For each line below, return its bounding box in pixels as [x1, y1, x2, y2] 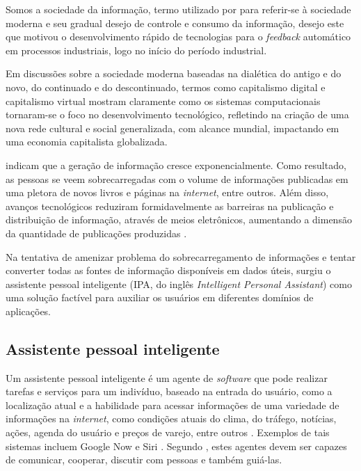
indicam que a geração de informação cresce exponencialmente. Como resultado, [6, 157, 346, 172]
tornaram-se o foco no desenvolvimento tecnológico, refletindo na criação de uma [6, 107, 349, 122]
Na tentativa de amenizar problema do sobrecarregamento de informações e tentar [6, 249, 356, 264]
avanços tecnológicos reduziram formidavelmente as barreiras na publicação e [6, 198, 334, 213]
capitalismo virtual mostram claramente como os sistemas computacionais [6, 93, 321, 108]
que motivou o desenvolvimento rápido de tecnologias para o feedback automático [6, 29, 351, 44]
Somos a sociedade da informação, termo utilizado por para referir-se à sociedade [6, 2, 351, 16]
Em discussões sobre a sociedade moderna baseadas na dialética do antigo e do [6, 66, 342, 81]
